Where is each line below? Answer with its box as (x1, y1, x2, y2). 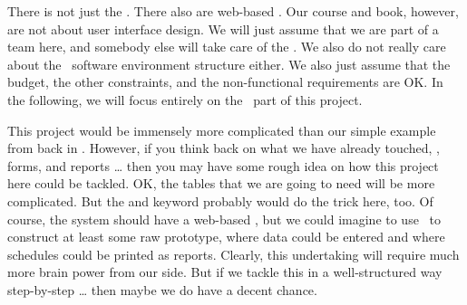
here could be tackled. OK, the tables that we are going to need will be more (7, 174, 435, 193)
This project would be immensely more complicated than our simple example (7, 120, 436, 139)
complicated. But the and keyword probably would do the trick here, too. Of (7, 191, 433, 210)
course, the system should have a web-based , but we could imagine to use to (7, 209, 441, 228)
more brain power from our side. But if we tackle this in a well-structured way (7, 262, 443, 281)
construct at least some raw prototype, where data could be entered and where (7, 227, 445, 246)
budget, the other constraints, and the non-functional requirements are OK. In (7, 72, 443, 91)
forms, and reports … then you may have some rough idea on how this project (7, 156, 439, 175)
